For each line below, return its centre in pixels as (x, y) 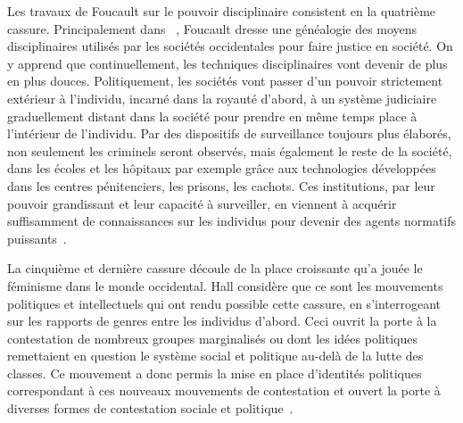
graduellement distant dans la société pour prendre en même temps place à (212, 116)
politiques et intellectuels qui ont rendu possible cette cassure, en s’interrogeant (224, 303)
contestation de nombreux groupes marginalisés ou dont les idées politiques (212, 338)
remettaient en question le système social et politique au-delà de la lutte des (215, 356)
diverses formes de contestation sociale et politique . (150, 408)
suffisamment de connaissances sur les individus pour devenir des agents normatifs (232, 221)
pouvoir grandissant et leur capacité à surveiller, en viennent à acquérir (202, 203)
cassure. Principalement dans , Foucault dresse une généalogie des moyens (212, 28)
